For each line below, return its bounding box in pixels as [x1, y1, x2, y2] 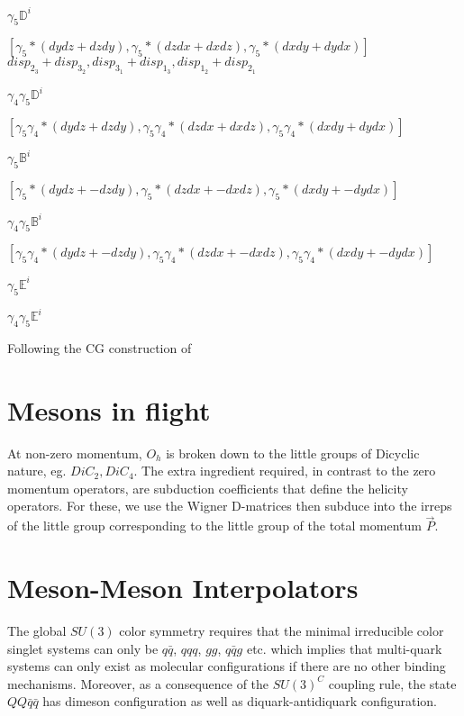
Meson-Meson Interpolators [7, 569, 359, 606]
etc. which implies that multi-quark [246, 639, 442, 657]
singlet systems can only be [7, 639, 159, 657]
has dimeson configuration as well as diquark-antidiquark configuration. [42, 692, 437, 711]
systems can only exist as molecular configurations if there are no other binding [7, 657, 446, 675]
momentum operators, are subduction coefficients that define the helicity [7, 478, 408, 497]
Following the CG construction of [7, 338, 192, 357]
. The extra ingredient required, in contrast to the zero [133, 461, 436, 480]
